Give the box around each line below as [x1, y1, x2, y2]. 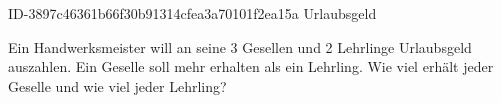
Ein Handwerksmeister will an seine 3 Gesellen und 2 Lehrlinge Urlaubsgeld [8, 36, 472, 57]
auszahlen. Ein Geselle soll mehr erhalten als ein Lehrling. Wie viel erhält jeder [8, 56, 494, 77]
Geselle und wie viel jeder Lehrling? [8, 75, 227, 96]
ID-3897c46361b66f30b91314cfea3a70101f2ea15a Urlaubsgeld [8, 3, 377, 23]
